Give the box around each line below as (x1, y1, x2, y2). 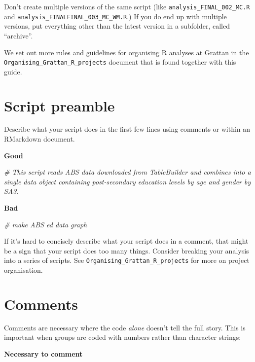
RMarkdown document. (4, 134, 75, 144)
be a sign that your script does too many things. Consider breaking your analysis (4, 245, 249, 255)
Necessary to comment (4, 348, 83, 359)
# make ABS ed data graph (4, 219, 87, 229)
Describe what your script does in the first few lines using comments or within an (4, 124, 251, 134)
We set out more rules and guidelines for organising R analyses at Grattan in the (4, 47, 249, 57)
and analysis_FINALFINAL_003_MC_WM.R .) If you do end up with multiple (4, 11, 227, 21)
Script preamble (4, 95, 115, 115)
